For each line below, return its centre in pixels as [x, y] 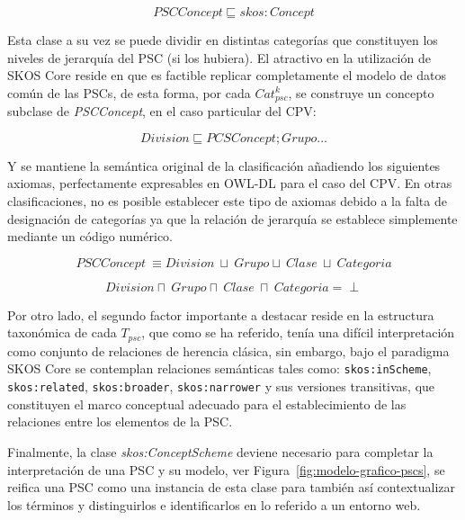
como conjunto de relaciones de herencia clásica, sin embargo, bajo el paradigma [228, 350]
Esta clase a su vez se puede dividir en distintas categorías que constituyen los [223, 40]
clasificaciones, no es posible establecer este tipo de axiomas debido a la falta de [227, 201]
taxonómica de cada [62, 332]
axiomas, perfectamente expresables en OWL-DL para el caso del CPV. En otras [230, 183]
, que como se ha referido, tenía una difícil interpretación [298, 332]
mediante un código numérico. [90, 236]
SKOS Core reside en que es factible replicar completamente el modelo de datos [227, 75]
